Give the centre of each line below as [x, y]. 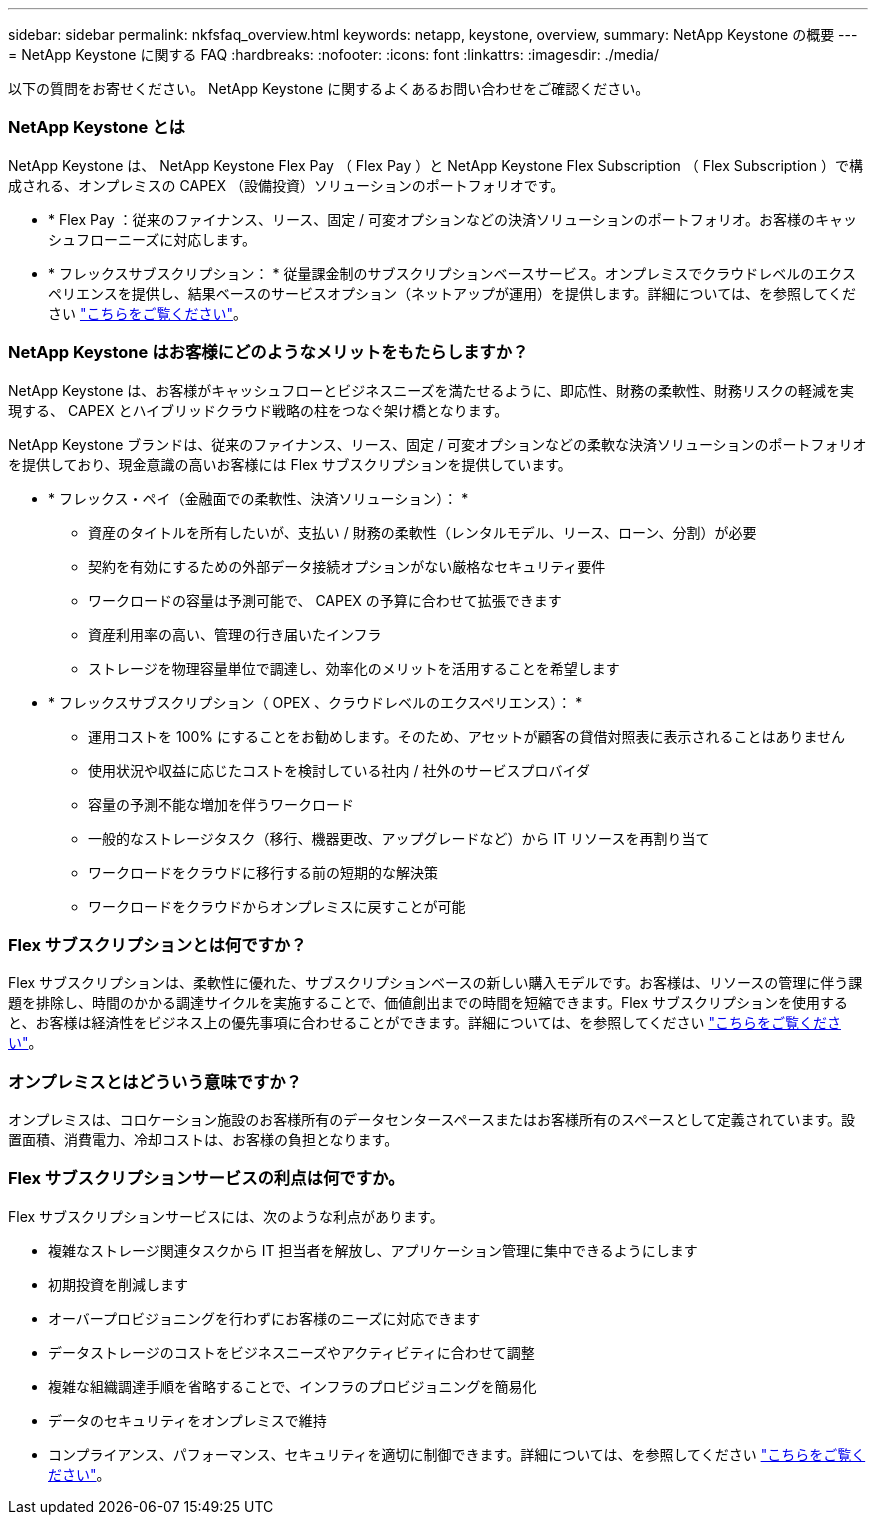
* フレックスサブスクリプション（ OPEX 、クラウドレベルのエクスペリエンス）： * [315, 702]
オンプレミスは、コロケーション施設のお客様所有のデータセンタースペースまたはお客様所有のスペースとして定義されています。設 [431, 1119]
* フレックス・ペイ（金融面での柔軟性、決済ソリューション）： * [258, 498]
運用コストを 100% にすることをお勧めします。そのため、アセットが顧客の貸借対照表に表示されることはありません [467, 736]
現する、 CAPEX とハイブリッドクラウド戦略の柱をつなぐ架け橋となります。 [258, 410]
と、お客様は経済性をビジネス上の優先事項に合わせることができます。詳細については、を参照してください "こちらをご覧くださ [424, 1023]
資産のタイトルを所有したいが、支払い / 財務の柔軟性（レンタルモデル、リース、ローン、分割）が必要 [422, 532]
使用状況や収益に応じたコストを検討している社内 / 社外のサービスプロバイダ [339, 770]
